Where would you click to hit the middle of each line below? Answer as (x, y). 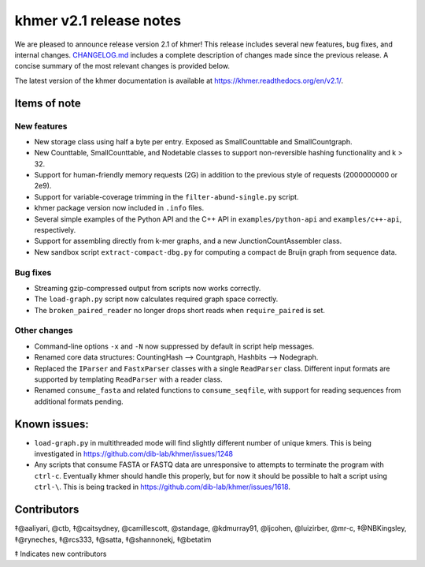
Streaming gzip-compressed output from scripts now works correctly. (148, 288)
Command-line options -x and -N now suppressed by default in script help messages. (174, 346)
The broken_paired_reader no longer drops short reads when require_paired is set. (180, 310)
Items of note (48, 103)
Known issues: (52, 424)
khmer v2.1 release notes (98, 21)
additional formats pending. (79, 401)
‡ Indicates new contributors (61, 554)
